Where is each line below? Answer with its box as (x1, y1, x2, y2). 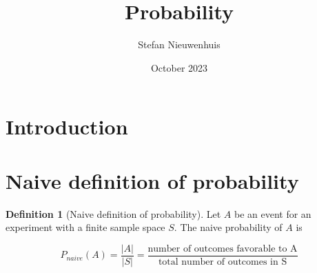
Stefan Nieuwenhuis (138, 37, 221, 52)
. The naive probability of (174, 220, 283, 234)
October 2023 (150, 60, 208, 74)
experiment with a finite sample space (6, 220, 165, 234)
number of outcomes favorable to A (147, 243, 298, 254)
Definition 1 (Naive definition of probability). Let (6, 206, 221, 221)
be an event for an (234, 206, 311, 221)
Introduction (6, 112, 128, 141)
